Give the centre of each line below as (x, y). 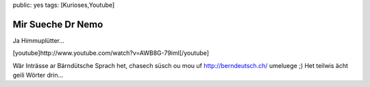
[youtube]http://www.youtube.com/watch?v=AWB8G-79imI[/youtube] (111, 53)
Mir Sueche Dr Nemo (58, 24)
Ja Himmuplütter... (39, 40)
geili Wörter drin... (38, 75)
